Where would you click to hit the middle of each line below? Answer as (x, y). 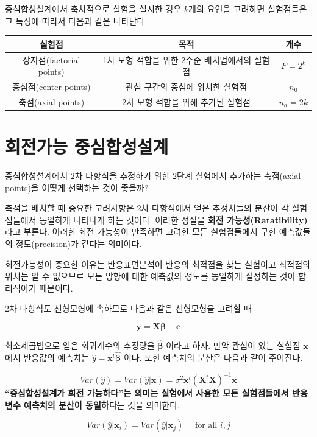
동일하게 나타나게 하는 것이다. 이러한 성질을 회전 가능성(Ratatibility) (173, 219)
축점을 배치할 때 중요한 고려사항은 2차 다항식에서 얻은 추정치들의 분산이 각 (147, 208)
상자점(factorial (52, 59)
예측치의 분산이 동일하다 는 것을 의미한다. (102, 404)
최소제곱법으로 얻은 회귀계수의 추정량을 (80, 345)
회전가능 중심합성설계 (87, 146)
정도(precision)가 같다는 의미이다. (79, 243)
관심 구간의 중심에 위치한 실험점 (187, 86)
